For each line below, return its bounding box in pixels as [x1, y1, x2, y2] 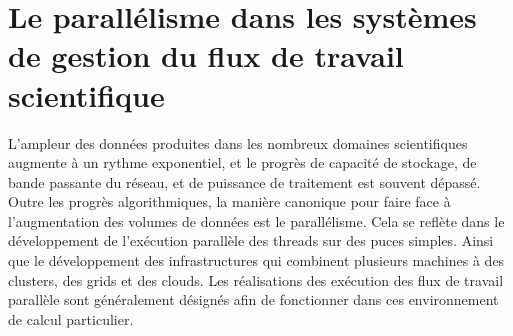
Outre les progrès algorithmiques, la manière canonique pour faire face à [8, 191, 451, 212]
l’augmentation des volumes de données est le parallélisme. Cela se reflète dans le [8, 210, 505, 231]
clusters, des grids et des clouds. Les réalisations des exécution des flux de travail [8, 269, 504, 290]
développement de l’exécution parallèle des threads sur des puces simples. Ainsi [8, 230, 494, 251]
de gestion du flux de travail [8, 35, 404, 76]
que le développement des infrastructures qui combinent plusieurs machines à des [8, 250, 505, 271]
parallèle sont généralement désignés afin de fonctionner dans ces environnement [8, 289, 499, 310]
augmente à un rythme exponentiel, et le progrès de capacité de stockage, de [8, 152, 477, 173]
